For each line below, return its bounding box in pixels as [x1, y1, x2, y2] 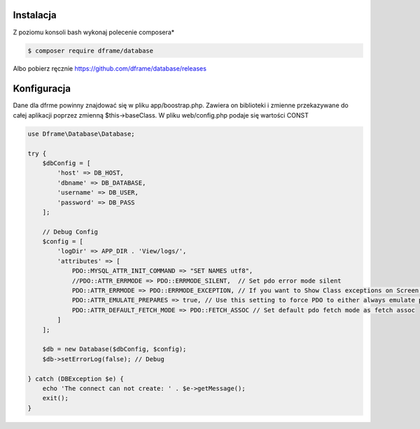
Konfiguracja [13, 83, 71, 94]
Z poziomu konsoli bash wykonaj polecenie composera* [13, 28, 175, 36]
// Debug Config [42, 227, 98, 236]
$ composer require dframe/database [27, 46, 154, 55]
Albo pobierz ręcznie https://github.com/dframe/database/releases [13, 64, 206, 73]
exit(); [42, 394, 69, 402]
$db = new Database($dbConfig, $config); [42, 345, 187, 353]
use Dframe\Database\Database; [27, 129, 136, 138]
